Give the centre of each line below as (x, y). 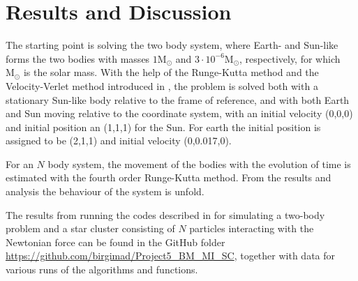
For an (20, 164)
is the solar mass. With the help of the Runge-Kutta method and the (171, 72)
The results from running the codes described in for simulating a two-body (165, 214)
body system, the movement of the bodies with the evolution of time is (199, 164)
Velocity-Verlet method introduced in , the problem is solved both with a (162, 85)
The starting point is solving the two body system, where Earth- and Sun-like (172, 45)
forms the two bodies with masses (78, 58)
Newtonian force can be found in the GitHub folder (115, 242)
